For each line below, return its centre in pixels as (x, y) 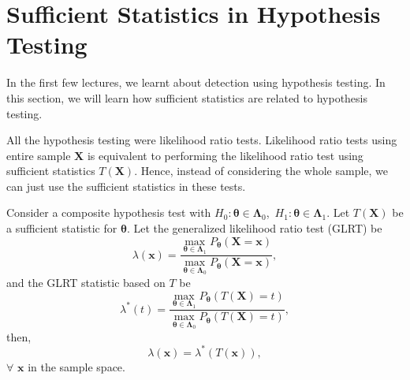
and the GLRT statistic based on (86, 282)
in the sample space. (76, 366)
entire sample (39, 155)
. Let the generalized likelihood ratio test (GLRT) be (254, 228)
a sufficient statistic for (62, 228)
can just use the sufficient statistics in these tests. (126, 186)
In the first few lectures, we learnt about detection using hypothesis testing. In (196, 82)
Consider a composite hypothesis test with (109, 212)
